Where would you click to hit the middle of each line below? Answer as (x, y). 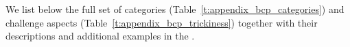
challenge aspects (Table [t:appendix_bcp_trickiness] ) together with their (162, 22)
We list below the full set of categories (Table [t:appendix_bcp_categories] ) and (175, 9)
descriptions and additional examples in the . (100, 36)
